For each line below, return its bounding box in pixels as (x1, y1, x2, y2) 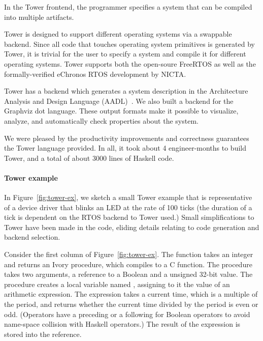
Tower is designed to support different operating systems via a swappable (4, 29, 232, 39)
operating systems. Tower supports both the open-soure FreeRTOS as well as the (4, 58, 256, 69)
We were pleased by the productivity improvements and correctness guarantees (4, 132, 249, 143)
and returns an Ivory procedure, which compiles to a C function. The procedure (4, 259, 252, 269)
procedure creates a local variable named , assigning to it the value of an (4, 278, 230, 289)
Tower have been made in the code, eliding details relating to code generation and (4, 221, 259, 232)
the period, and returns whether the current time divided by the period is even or (4, 299, 258, 309)
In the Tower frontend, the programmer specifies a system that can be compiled (4, 2, 252, 12)
